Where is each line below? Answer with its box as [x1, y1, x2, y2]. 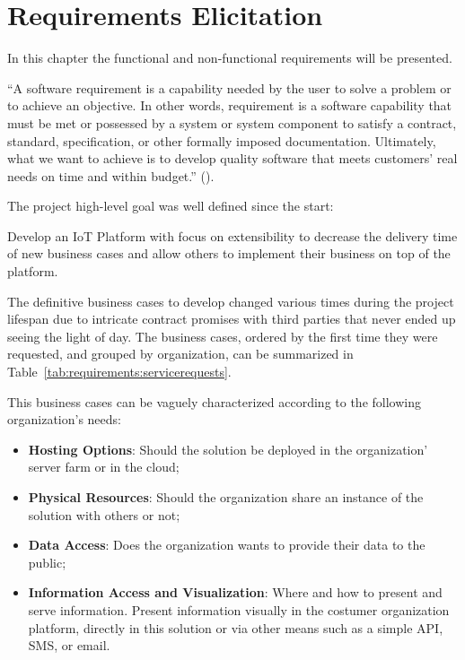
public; [28, 552, 66, 571]
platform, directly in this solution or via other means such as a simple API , [28, 618, 443, 637]
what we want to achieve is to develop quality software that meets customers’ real [7, 149, 458, 168]
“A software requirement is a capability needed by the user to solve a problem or [7, 78, 452, 97]
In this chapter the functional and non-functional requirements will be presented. [7, 48, 452, 67]
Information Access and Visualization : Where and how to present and [28, 583, 443, 602]
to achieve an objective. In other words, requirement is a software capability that [7, 96, 452, 115]
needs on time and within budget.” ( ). [7, 166, 215, 185]
